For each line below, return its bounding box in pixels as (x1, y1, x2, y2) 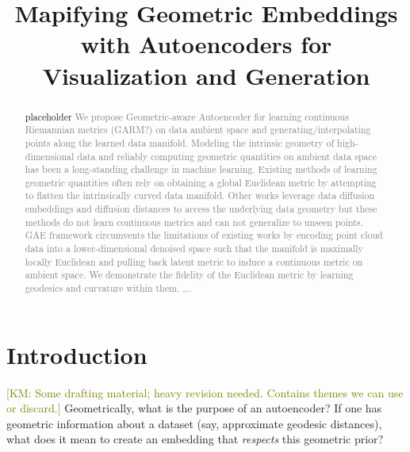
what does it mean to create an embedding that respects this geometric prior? (6, 431, 384, 447)
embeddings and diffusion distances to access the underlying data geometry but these (25, 202, 377, 216)
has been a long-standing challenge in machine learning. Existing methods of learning (25, 163, 377, 176)
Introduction (6, 338, 148, 370)
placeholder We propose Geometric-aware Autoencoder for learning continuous (25, 109, 349, 123)
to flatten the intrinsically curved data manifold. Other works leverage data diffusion (25, 189, 375, 202)
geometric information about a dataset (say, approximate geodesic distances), (6, 415, 382, 431)
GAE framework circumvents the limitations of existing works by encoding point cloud (25, 228, 383, 242)
